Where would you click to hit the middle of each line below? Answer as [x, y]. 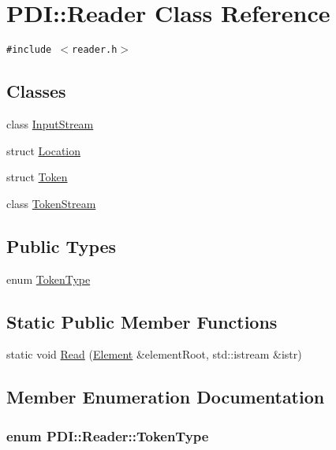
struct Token [37, 177]
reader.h [95, 50]
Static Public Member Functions [142, 321]
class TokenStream [51, 203]
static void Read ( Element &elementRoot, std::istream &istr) [154, 354]
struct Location [44, 150]
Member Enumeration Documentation [166, 397]
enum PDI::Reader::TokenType [108, 435]
